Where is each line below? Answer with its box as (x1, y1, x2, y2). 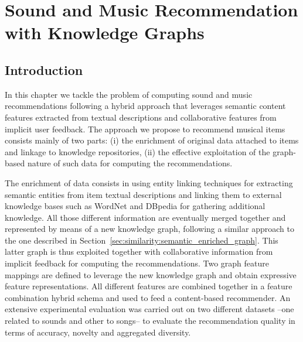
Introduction (5, 60, 83, 78)
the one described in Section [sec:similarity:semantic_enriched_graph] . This (5, 234, 278, 246)
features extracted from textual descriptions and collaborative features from (5, 111, 277, 123)
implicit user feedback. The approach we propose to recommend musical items (5, 122, 285, 135)
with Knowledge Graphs (5, 20, 205, 45)
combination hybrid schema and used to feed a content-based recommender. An (5, 291, 291, 303)
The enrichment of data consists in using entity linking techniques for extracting (5, 176, 293, 189)
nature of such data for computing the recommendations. (27, 157, 233, 169)
